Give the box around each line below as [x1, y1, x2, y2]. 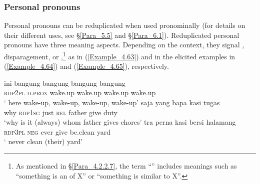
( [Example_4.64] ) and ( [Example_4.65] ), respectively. [4, 61, 169, 71]
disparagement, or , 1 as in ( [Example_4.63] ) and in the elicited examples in [4, 50, 235, 61]
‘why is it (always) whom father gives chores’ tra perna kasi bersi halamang [4, 117, 236, 127]
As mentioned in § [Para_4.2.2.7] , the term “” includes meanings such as [15, 161, 237, 171]
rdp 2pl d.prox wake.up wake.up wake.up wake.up [4, 87, 156, 98]
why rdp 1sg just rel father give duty [4, 107, 117, 117]
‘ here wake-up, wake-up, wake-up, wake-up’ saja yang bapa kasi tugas [4, 97, 220, 108]
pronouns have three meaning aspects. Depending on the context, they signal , [4, 39, 244, 50]
